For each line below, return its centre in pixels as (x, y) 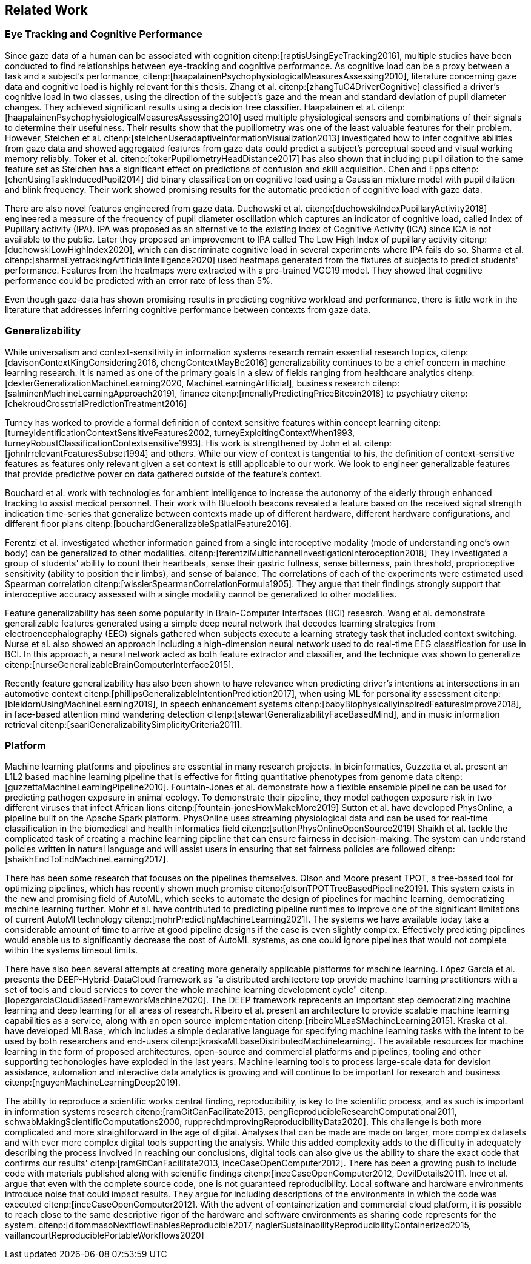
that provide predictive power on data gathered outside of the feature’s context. (164, 474)
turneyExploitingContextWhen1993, (285, 432)
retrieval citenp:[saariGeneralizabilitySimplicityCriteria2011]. (124, 724)
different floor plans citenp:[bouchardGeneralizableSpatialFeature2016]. (148, 523)
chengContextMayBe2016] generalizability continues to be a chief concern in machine (333, 362)
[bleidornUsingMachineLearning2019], (82, 704)
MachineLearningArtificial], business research (278, 383)
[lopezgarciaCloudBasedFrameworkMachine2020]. (107, 1000)
